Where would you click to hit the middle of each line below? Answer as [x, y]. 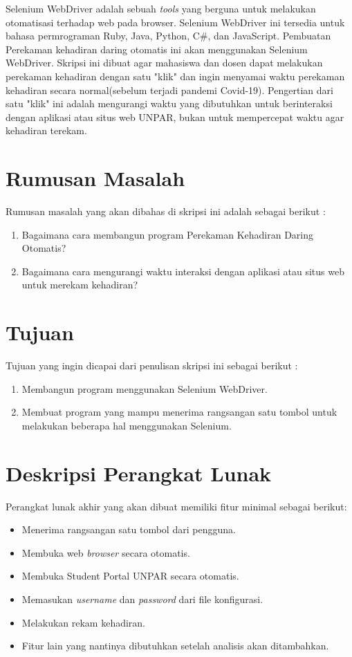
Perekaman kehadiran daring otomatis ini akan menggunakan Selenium [157, 49]
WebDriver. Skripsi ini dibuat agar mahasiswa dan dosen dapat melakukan [164, 63]
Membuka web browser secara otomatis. [106, 552]
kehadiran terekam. [46, 130]
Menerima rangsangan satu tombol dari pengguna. [129, 529]
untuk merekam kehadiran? [80, 285]
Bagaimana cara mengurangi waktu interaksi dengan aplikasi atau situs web [183, 271]
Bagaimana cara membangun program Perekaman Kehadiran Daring [168, 234]
